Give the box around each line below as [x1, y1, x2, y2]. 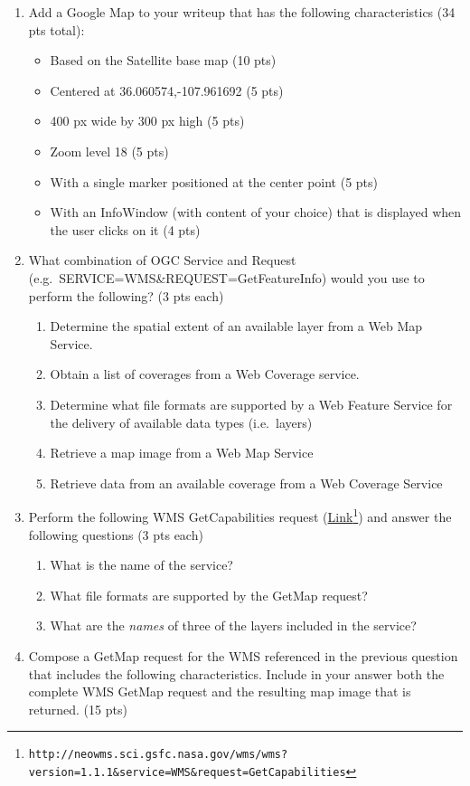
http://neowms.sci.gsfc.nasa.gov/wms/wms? [28, 748, 288, 762]
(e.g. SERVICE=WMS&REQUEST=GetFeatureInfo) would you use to [28, 268, 425, 287]
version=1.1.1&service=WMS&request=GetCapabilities [28, 765, 346, 779]
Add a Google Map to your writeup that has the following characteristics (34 [28, 3, 456, 21]
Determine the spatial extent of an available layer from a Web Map [50, 317, 423, 336]
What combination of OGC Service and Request [28, 251, 296, 270]
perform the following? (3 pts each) [28, 286, 224, 305]
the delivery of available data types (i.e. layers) [50, 412, 313, 431]
